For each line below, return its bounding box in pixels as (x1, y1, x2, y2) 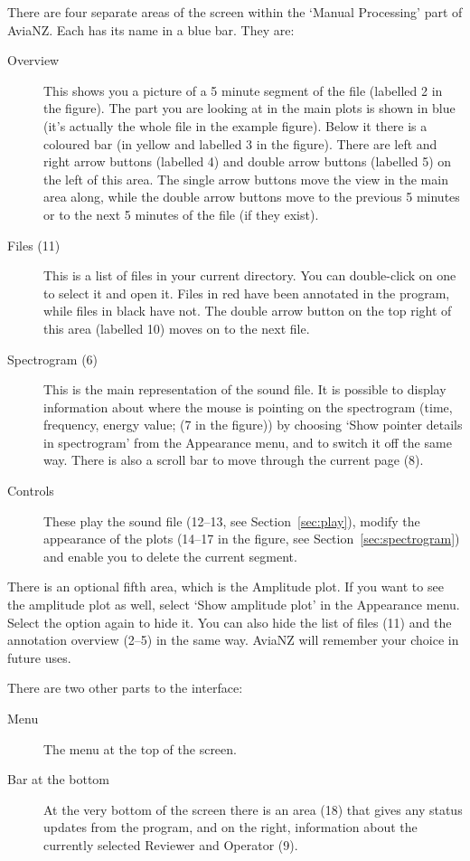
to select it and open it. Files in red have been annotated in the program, (43, 283, 450, 302)
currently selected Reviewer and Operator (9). (43, 835, 298, 854)
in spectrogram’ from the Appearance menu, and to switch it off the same (43, 432, 452, 451)
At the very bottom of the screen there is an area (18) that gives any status (43, 799, 463, 818)
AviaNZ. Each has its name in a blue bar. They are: (7, 20, 295, 39)
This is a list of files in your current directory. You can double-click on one (43, 266, 456, 285)
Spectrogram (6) (7, 349, 99, 368)
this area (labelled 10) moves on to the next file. (43, 318, 310, 337)
